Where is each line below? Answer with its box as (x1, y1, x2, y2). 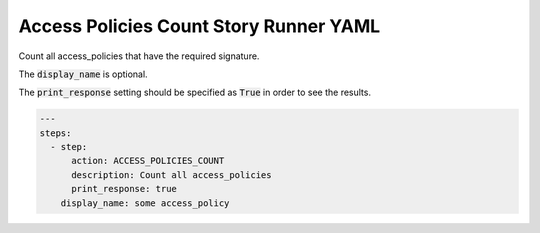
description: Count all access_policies (71, 169, 272, 180)
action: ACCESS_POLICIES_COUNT (71, 155, 225, 167)
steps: (39, 127, 72, 139)
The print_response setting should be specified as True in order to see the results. (18, 86, 372, 99)
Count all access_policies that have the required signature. (18, 50, 260, 62)
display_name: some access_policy (60, 197, 230, 209)
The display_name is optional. (18, 68, 149, 80)
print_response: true (71, 183, 177, 195)
